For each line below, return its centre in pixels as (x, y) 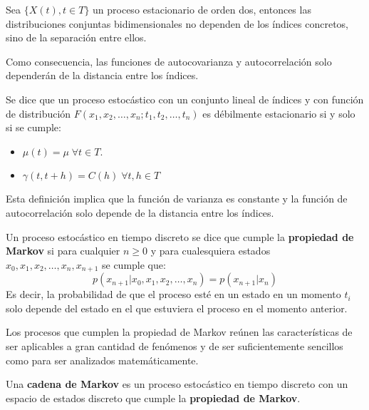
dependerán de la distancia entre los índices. (102, 75)
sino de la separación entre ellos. (76, 37)
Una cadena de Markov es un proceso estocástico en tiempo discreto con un (177, 384)
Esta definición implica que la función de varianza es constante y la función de (177, 199)
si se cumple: (33, 127)
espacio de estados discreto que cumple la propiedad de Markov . (153, 398)
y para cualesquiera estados (211, 251)
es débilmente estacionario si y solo (279, 113)
